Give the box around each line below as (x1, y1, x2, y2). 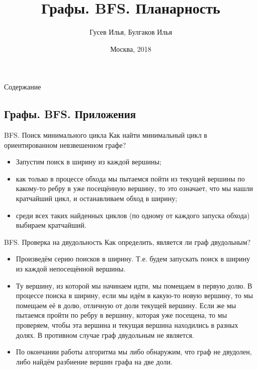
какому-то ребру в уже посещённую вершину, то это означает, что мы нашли (16, 183, 253, 194)
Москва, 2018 (110, 43, 151, 54)
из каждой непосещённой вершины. (16, 263, 126, 274)
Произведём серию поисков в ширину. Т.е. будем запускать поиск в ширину (16, 253, 250, 264)
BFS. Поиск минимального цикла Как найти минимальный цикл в (4, 130, 207, 140)
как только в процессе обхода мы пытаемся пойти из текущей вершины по (16, 173, 245, 183)
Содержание (4, 81, 41, 92)
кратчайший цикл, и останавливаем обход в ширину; (16, 193, 178, 204)
